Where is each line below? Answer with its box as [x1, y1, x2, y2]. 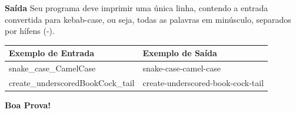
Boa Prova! [5, 99, 51, 111]
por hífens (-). [5, 25, 55, 37]
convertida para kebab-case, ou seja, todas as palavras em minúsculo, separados [5, 13, 291, 25]
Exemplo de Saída [142, 47, 217, 59]
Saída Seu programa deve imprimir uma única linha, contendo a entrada [5, 2, 268, 13]
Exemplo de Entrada [9, 47, 94, 59]
